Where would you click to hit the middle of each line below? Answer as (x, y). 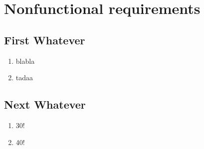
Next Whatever (45, 104)
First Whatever (45, 40)
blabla (25, 61)
